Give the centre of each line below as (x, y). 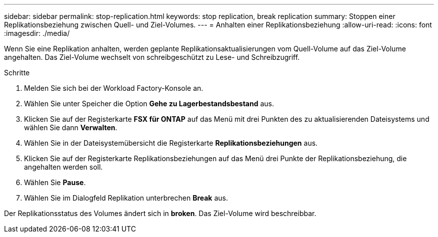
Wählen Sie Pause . (55, 182)
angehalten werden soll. (63, 167)
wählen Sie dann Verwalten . (71, 127)
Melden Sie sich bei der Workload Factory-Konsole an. (114, 88)
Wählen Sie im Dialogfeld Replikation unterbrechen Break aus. (126, 198)
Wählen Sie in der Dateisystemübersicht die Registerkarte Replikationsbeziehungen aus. (171, 143)
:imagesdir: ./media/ (37, 33)
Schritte (17, 73)
